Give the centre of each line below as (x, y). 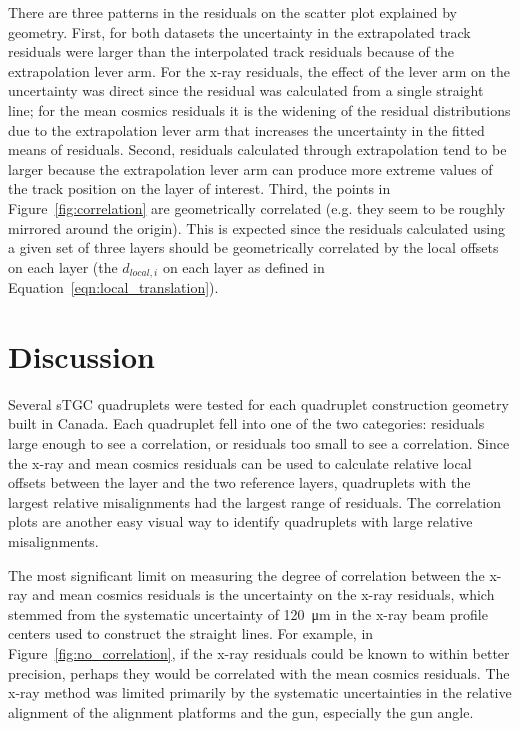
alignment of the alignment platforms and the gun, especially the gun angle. (241, 711)
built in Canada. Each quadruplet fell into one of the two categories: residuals (246, 423)
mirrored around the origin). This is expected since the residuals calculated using (256, 227)
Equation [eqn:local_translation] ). (113, 287)
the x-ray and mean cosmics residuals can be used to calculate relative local (240, 462)
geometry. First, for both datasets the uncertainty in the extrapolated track (239, 31)
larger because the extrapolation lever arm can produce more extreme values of (250, 168)
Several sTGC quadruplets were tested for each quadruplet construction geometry (258, 403)
